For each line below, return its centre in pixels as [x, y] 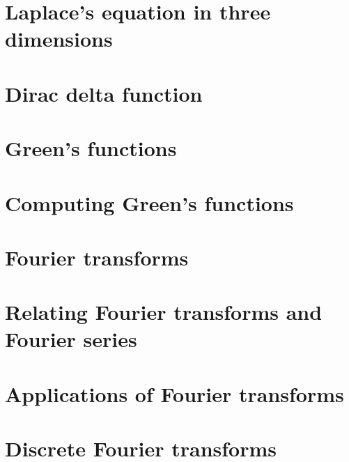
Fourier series [71, 339]
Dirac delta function [104, 93]
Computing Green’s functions [149, 202]
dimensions [59, 39]
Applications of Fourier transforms [174, 393]
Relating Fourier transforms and [164, 312]
